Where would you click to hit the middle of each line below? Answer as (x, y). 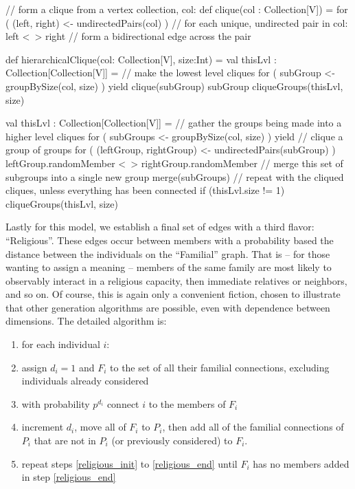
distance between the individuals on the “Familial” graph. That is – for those (168, 253)
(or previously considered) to (172, 441)
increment (43, 427)
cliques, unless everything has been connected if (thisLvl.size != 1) (145, 190)
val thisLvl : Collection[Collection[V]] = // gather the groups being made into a (174, 123)
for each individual (61, 344)
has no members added (301, 463)
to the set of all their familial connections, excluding (220, 367)
